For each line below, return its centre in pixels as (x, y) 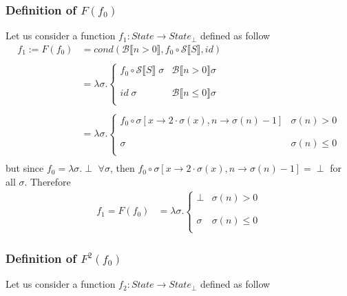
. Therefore (48, 181)
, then (122, 168)
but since (25, 168)
